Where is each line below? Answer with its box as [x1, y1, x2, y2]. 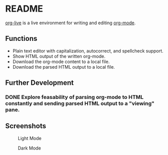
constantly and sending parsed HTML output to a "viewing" [5, 100, 155, 107]
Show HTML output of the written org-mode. [12, 53, 106, 59]
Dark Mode [18, 145, 41, 151]
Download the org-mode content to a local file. [12, 59, 110, 65]
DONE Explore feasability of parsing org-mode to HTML [5, 94, 144, 101]
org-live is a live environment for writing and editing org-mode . [5, 20, 136, 26]
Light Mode [18, 135, 42, 141]
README [5, 3, 43, 15]
